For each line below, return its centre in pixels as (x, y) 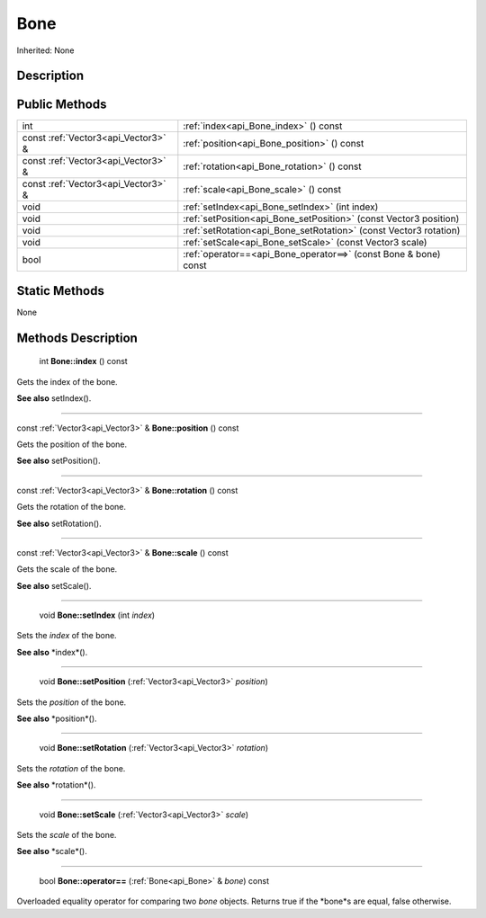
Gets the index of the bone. (67, 381)
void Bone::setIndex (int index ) (97, 615)
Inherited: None (45, 50)
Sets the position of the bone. (72, 702)
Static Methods (61, 291)
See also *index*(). (52, 652)
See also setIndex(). (54, 398)
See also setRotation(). (59, 523)
